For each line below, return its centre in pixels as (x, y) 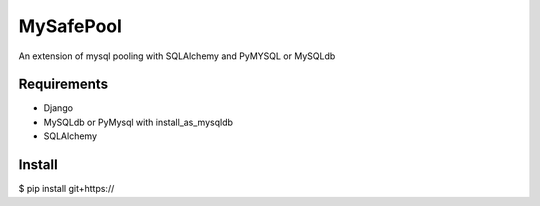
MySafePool (70, 26)
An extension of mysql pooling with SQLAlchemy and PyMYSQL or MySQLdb (177, 56)
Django (58, 108)
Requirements (63, 84)
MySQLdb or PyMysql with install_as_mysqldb (138, 122)
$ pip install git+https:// (66, 189)
